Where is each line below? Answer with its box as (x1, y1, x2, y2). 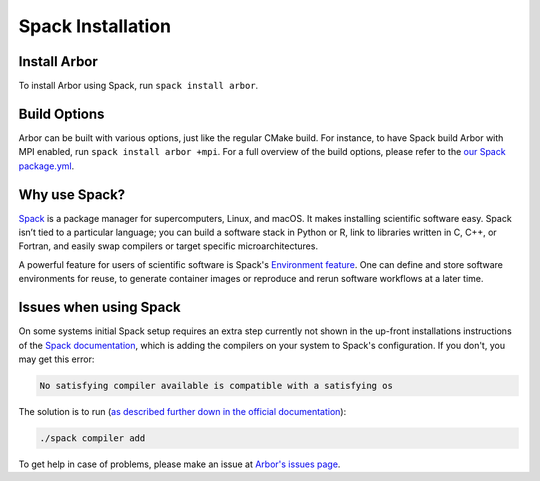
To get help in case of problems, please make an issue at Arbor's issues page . (18, 458, 341, 470)
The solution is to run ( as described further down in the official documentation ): (18, 405, 347, 417)
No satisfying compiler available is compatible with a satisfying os (39, 380, 394, 391)
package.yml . (18, 160, 75, 172)
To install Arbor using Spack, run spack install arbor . (18, 80, 259, 92)
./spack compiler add (39, 432, 146, 444)
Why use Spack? (18, 186, 126, 203)
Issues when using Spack (18, 299, 181, 316)
